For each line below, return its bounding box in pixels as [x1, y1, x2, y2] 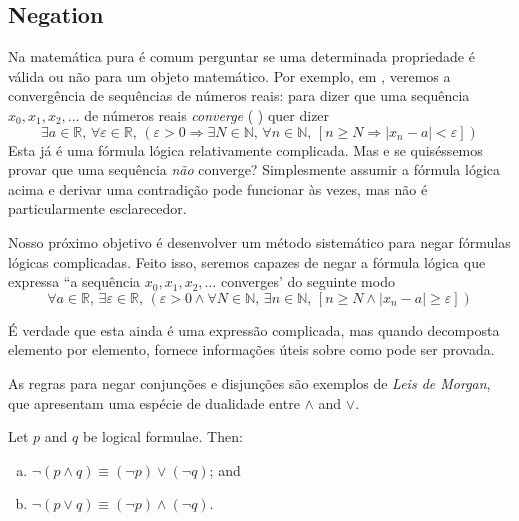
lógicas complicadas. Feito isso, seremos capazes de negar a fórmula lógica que [8, 251, 486, 272]
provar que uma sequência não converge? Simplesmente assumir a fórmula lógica [8, 159, 501, 180]
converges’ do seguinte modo [220, 271, 395, 292]
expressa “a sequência [8, 271, 141, 292]
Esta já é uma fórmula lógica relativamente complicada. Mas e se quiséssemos [8, 139, 483, 160]
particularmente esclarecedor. [8, 198, 187, 219]
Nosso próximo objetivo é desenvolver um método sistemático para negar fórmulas [8, 231, 511, 252]
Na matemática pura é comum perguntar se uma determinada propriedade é [8, 46, 475, 67]
